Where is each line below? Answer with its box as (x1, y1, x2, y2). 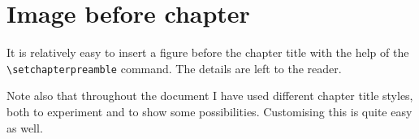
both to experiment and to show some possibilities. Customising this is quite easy (6, 102, 413, 119)
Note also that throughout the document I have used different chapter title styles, (6, 87, 413, 104)
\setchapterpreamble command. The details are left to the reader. (6, 59, 342, 76)
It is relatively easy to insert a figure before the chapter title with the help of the (6, 44, 409, 61)
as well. (6, 119, 43, 136)
